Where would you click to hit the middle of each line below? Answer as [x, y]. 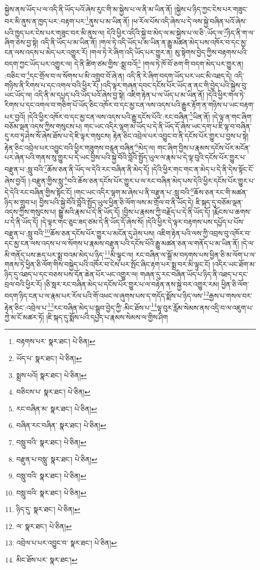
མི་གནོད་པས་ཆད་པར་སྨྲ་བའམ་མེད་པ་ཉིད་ [55, 254]
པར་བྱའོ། [15, 116]
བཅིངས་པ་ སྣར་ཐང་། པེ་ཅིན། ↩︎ [53, 392]
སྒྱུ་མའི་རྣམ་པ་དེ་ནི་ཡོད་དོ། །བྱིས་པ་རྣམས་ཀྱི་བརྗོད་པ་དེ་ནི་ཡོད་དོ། [134, 212]
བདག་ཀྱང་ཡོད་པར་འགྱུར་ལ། [38, 63]
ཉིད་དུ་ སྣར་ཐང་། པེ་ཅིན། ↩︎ [48, 509]
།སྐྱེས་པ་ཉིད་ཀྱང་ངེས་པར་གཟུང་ [211, 9]
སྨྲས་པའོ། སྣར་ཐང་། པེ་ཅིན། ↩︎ [51, 375]
